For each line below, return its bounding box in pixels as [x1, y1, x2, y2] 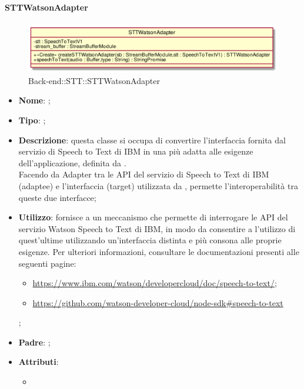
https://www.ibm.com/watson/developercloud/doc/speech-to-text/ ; [32, 277, 277, 289]
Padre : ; [18, 336, 51, 348]
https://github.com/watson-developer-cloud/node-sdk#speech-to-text [32, 296, 283, 308]
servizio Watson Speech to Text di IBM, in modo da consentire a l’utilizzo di [18, 222, 296, 234]
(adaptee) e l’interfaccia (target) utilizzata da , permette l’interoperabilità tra [18, 179, 298, 192]
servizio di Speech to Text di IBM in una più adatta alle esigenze [18, 145, 253, 157]
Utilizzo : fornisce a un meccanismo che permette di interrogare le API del [18, 211, 288, 223]
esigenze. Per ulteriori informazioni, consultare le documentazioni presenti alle [18, 245, 299, 257]
